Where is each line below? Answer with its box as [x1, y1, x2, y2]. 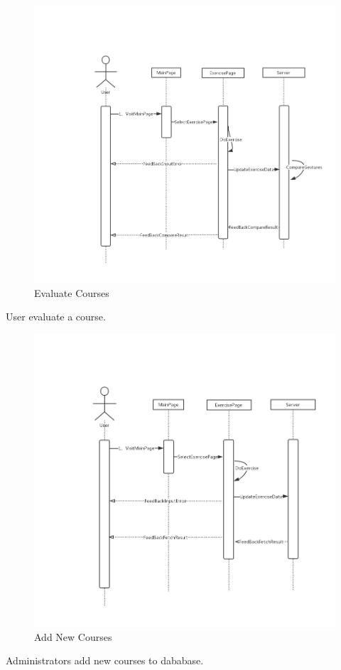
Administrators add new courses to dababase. [6, 653, 204, 668]
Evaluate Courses [34, 285, 109, 300]
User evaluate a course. [6, 309, 106, 324]
